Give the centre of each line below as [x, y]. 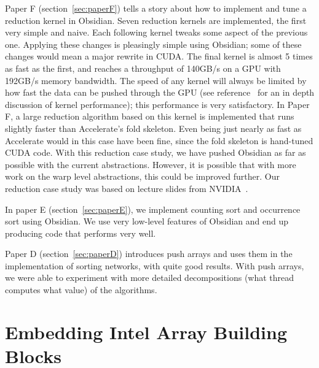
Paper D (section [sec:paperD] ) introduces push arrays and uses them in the [149, 254]
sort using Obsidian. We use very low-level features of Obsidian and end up [147, 221]
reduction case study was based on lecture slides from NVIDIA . [127, 188]
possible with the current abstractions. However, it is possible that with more [151, 164]
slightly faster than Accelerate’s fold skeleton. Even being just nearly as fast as [153, 128]
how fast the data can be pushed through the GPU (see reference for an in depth [160, 92]
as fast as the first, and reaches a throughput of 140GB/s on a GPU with [143, 68]
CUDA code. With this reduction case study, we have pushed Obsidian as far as [156, 152]
